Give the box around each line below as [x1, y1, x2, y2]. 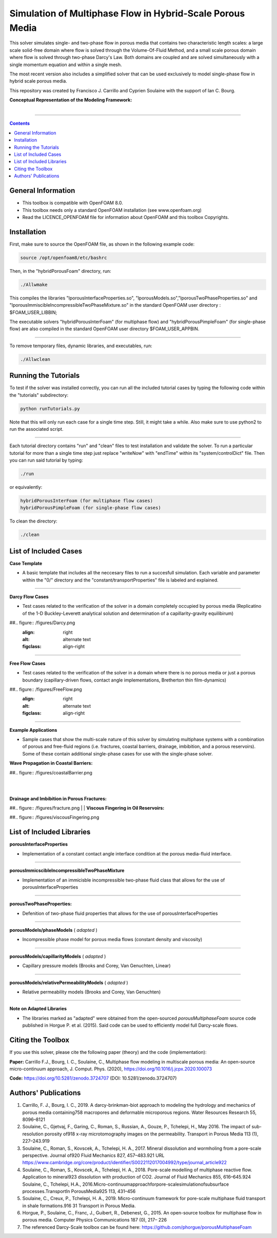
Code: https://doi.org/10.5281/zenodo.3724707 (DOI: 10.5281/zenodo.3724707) [9, 1075, 177, 1082]
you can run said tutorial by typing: [9, 457, 83, 464]
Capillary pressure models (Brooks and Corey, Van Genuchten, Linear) [22, 963, 171, 969]
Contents [9, 121, 30, 127]
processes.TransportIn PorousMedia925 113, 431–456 [22, 1188, 136, 1194]
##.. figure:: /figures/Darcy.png [9, 620, 75, 626]
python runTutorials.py [20, 406, 81, 411]
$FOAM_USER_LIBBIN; [9, 309, 57, 315]
